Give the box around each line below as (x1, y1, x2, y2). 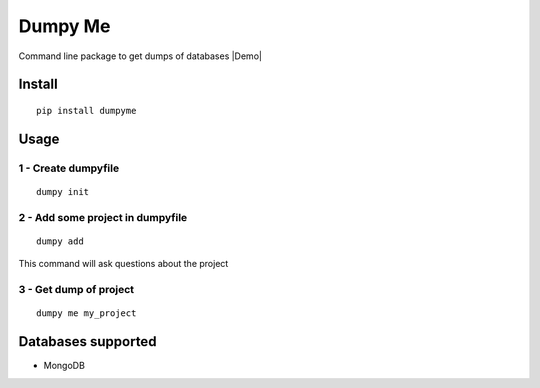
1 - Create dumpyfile (18, 161, 120, 175)
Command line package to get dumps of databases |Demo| (18, 50, 262, 62)
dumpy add (36, 235, 84, 247)
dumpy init (36, 186, 90, 197)
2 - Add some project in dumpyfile (18, 210, 188, 224)
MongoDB (43, 360, 85, 372)
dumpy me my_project (36, 308, 137, 319)
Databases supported (18, 333, 157, 350)
